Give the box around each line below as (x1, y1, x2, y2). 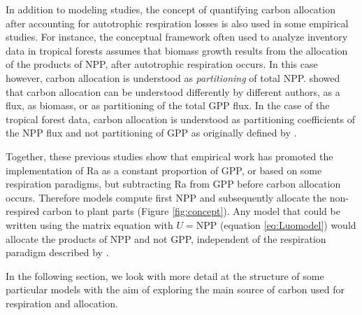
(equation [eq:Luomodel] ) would (219, 217, 356, 232)
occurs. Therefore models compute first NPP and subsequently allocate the (6, 190, 327, 204)
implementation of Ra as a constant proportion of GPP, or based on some (6, 162, 322, 177)
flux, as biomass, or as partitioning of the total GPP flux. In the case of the (6, 98, 330, 113)
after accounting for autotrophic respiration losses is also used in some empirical (6, 15, 349, 30)
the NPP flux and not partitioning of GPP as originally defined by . (6, 125, 297, 140)
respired (6, 204, 40, 218)
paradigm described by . (6, 245, 109, 260)
